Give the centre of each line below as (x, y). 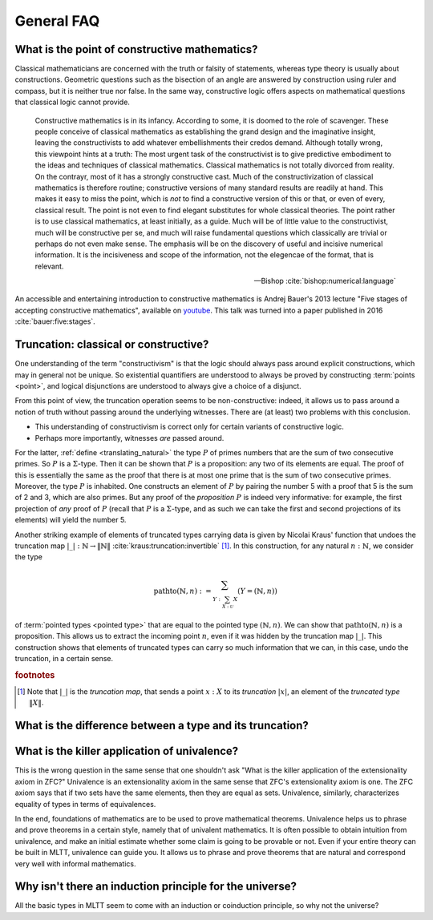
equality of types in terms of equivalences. (85, 804)
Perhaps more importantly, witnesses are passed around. (129, 438)
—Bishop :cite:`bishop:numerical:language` (325, 281)
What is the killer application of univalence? (127, 751)
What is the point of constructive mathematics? (136, 49)
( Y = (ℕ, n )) (258, 591)
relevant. (49, 266)
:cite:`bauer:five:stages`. (55, 321)
